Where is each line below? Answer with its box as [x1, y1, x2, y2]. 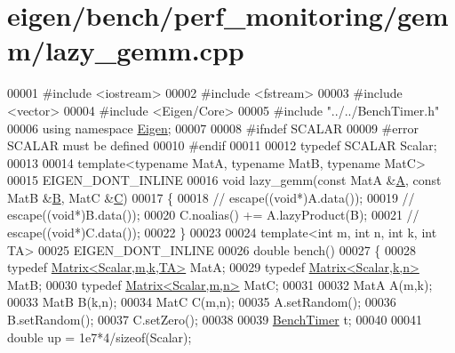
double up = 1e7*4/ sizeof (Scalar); [7, 327, 192, 346]
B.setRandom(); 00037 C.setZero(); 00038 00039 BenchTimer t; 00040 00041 [7, 310, 423, 329]
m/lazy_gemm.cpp [7, 32, 244, 68]
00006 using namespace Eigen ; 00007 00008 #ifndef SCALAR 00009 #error [7, 118, 419, 137]
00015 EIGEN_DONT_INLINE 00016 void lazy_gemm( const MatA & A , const [7, 171, 442, 189]
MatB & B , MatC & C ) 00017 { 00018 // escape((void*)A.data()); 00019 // [7, 188, 415, 206]
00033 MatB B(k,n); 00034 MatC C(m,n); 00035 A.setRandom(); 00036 [7, 293, 396, 311]
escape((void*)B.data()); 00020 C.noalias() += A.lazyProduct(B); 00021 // [7, 205, 419, 224]
